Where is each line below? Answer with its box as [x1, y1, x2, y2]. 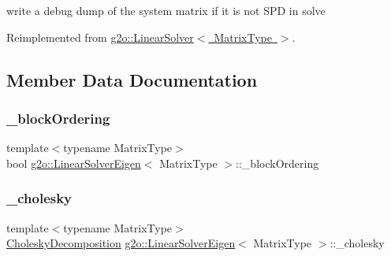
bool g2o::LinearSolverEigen [6, 154, 141, 171]
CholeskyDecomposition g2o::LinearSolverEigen [6, 235, 236, 251]
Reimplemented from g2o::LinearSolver [6, 28, 194, 45]
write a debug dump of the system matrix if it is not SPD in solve [6, 2, 326, 18]
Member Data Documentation [6, 67, 258, 91]
